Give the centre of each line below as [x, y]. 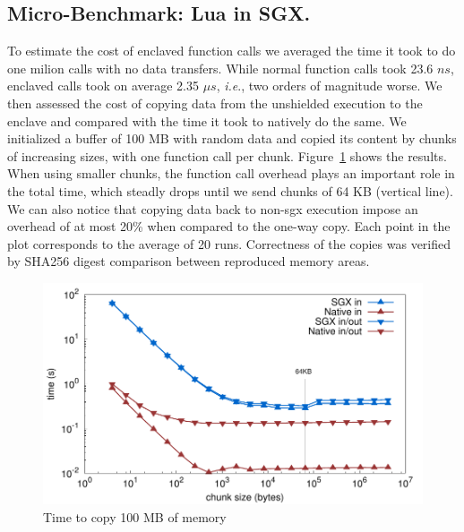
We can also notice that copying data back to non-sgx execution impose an [213, 208]
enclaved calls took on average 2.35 [103, 86]
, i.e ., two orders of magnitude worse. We [329, 86]
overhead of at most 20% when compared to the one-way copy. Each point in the [229, 226]
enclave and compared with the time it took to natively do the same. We [207, 120]
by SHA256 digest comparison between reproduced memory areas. [189, 261]
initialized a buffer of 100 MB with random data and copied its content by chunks [232, 138]
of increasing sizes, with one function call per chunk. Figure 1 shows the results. [227, 155]
